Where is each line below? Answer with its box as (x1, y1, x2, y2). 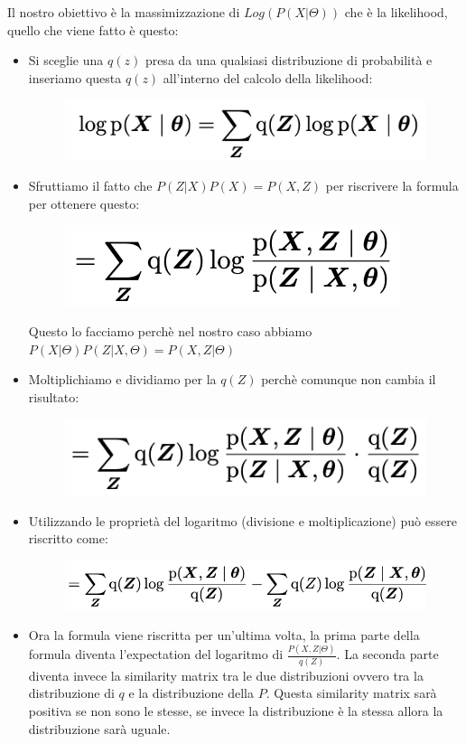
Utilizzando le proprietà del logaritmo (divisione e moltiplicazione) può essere (28, 511, 457, 530)
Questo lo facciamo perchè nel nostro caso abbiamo (28, 321, 312, 340)
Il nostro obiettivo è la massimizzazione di (7, 3, 240, 21)
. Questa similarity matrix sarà (266, 683, 437, 702)
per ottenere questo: (28, 193, 140, 212)
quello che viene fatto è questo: (7, 20, 179, 39)
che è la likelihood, (344, 3, 448, 21)
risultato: (28, 387, 79, 406)
